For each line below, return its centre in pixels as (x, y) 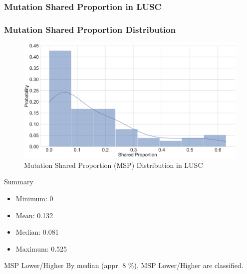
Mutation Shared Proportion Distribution (90, 29)
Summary (19, 182)
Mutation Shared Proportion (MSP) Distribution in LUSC (114, 165)
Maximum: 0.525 (41, 248)
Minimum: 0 (34, 199)
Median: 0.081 (37, 232)
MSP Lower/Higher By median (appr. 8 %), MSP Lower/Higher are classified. (124, 265)
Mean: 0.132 (34, 215)
